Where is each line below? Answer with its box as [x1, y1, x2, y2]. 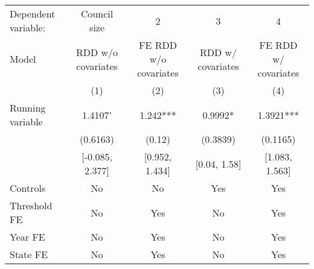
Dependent [10, 7, 56, 21]
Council [80, 7, 114, 21]
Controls [10, 181, 46, 195]
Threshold [10, 198, 53, 212]
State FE [10, 247, 48, 261]
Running [10, 101, 46, 115]
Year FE [10, 230, 45, 244]
